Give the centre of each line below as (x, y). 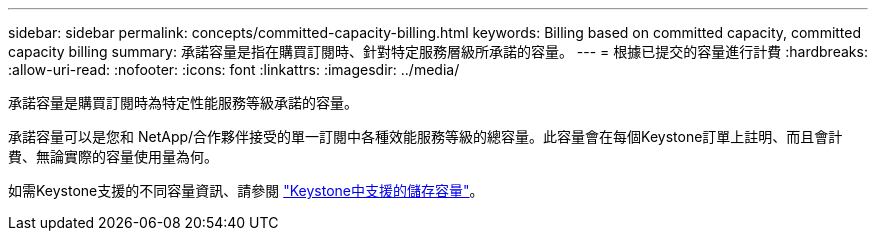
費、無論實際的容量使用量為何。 (113, 156)
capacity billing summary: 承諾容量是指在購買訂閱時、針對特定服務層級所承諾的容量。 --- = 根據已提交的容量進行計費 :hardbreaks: (438, 51)
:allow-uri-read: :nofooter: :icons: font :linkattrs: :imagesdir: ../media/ (234, 69)
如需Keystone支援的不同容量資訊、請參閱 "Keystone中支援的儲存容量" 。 (246, 190)
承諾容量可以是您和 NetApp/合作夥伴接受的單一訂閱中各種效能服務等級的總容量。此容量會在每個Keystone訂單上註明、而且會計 (425, 136)
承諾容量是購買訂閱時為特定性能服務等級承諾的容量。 (183, 102)
